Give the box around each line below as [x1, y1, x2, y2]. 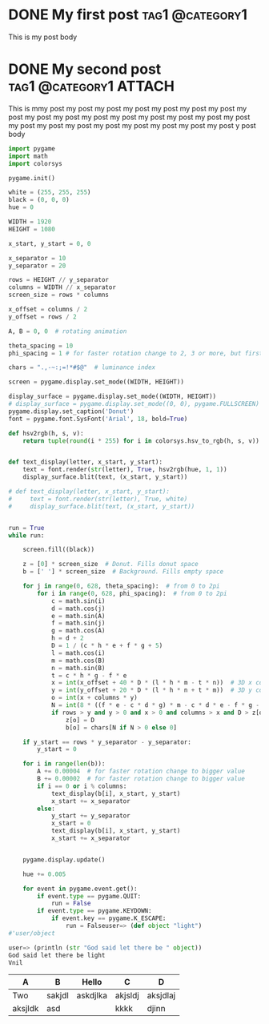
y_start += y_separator [50, 812, 130, 820]
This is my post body [8, 32, 78, 42]
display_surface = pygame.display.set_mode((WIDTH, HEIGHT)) [8, 392, 217, 401]
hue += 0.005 [22, 870, 66, 878]
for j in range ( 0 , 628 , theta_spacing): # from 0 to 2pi [22, 582, 220, 590]
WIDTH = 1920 [8, 218, 52, 226]
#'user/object [8, 929, 56, 938]
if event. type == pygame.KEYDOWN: [37, 907, 152, 915]
